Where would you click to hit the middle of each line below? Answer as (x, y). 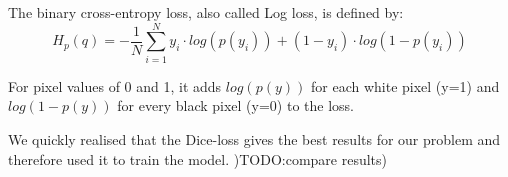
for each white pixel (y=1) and (405, 85)
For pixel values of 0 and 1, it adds (115, 85)
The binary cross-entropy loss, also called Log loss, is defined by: (206, 12)
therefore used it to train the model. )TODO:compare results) (198, 158)
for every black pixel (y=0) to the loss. (235, 105)
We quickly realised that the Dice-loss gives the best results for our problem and (254, 138)
